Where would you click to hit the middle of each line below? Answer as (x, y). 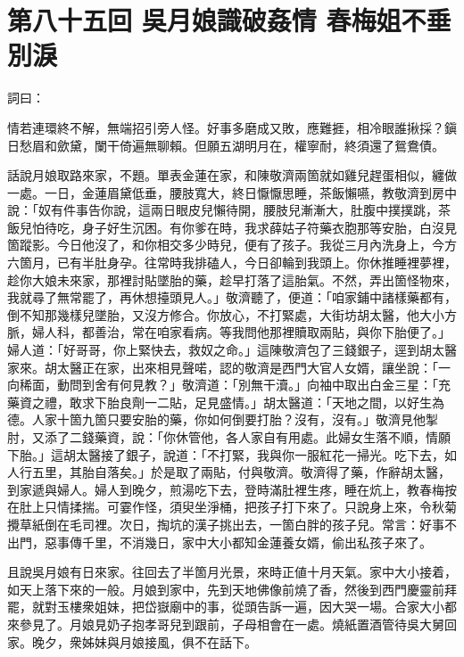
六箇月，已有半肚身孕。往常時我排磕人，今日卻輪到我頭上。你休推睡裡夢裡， (232, 263)
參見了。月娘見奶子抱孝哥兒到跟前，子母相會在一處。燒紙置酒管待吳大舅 (232, 624)
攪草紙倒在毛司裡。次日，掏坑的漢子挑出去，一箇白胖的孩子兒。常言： (213, 524)
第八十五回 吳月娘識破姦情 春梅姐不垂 (229, 20)
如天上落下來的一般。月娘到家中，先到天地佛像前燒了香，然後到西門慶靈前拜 (232, 589)
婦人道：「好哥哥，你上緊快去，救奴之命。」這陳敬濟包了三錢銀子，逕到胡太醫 (232, 350)
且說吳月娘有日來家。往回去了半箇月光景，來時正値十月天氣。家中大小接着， (232, 572)
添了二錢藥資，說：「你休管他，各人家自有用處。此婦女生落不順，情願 (247, 437)
